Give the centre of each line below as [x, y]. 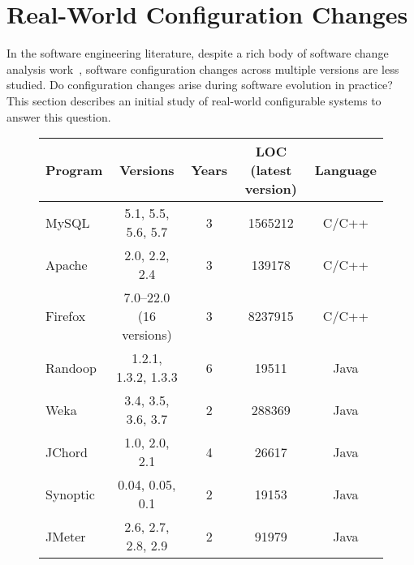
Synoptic [70, 494]
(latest [271, 170]
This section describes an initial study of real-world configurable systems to [194, 100]
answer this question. [59, 116]
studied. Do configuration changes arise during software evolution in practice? [200, 85]
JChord [67, 452]
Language [345, 170]
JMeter [66, 536]
